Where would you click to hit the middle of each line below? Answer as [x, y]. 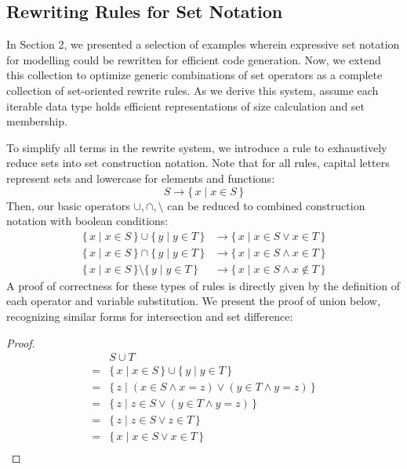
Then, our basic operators [68, 205]
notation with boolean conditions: [87, 221]
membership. [37, 121]
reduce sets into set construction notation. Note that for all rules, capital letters [198, 163]
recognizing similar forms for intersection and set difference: [150, 316]
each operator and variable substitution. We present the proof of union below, [193, 301]
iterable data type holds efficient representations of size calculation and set [186, 105]
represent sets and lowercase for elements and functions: [141, 178]
